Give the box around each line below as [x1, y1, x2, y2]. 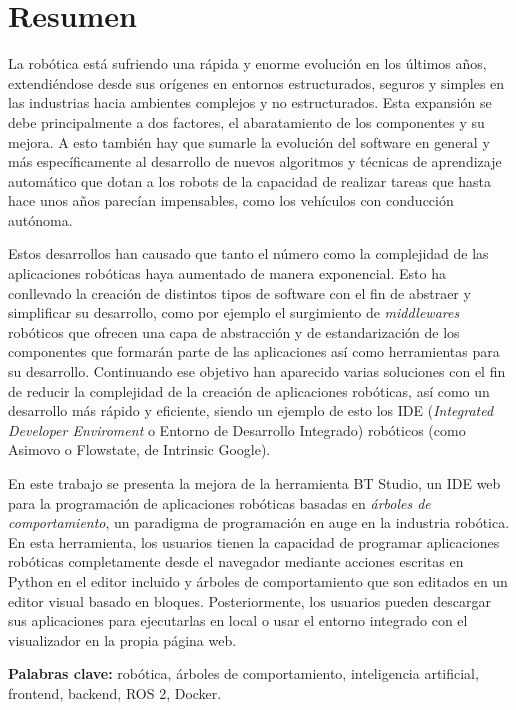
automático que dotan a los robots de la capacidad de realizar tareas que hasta [8, 170, 492, 191]
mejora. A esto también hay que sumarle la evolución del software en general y [8, 131, 490, 152]
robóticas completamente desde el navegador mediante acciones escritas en [8, 551, 464, 572]
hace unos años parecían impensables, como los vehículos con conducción [8, 190, 454, 211]
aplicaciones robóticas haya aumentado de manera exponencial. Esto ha [8, 263, 447, 284]
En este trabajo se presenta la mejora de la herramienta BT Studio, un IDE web [8, 473, 501, 493]
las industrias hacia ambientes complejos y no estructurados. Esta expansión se [8, 92, 492, 113]
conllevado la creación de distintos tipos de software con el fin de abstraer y [8, 282, 471, 303]
